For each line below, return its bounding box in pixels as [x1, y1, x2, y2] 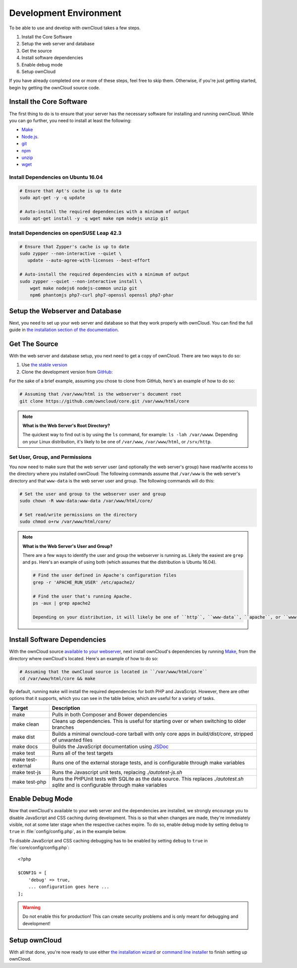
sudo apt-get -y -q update [19, 195, 85, 201]
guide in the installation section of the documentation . [9, 327, 119, 333]
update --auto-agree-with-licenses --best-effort [27, 258, 150, 263]
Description [52, 704, 80, 711]
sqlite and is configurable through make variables [52, 781, 167, 788]
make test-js [12, 768, 42, 775]
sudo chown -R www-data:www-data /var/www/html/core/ [19, 498, 153, 504]
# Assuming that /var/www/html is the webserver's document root [19, 391, 182, 397]
